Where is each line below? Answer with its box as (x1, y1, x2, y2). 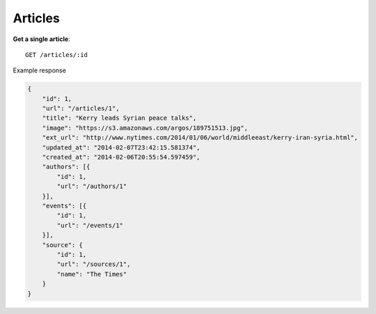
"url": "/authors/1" (56, 182, 127, 191)
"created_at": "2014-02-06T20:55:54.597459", (42, 153, 201, 162)
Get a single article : (13, 35, 70, 43)
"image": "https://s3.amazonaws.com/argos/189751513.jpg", (42, 124, 249, 132)
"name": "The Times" (56, 270, 127, 278)
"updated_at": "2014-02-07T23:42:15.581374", (42, 143, 201, 151)
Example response (13, 66, 66, 74)
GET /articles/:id (25, 51, 88, 58)
